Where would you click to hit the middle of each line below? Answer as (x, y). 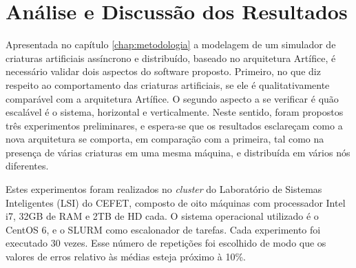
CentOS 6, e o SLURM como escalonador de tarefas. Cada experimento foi (163, 229)
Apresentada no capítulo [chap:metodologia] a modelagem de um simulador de (171, 44)
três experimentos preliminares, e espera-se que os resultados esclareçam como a (174, 125)
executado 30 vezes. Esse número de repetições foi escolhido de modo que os (166, 243)
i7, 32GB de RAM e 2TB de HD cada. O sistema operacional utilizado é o (162, 216)
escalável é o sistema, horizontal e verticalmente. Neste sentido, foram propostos (175, 112)
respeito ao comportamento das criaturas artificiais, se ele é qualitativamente (168, 84)
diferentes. (27, 166)
